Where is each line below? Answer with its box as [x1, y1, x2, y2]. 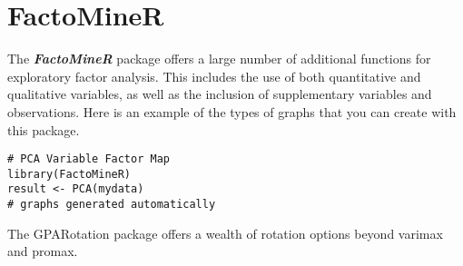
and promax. [7, 241, 78, 261]
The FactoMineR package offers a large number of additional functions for [7, 49, 431, 68]
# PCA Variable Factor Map [7, 153, 170, 166]
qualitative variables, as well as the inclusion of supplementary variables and [7, 84, 432, 103]
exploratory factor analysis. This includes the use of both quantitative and [7, 66, 421, 85]
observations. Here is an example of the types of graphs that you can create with [7, 102, 457, 121]
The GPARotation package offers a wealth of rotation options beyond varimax [7, 223, 443, 242]
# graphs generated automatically [7, 198, 216, 212]
